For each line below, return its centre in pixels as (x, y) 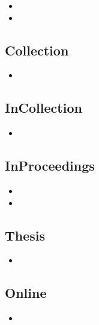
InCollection (43, 108)
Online (26, 293)
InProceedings (50, 166)
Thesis (25, 235)
